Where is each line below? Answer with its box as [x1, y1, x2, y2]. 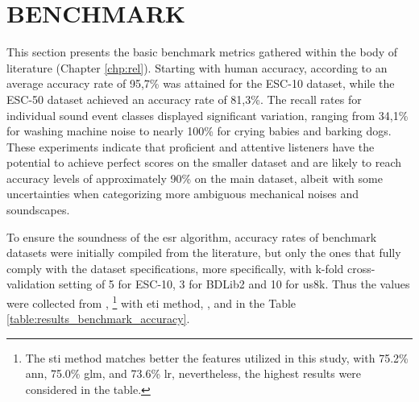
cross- [347, 259, 375, 276]
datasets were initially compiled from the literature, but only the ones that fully [6, 244, 401, 261]
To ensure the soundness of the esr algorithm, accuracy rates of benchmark [6, 228, 377, 245]
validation [6, 276, 56, 292]
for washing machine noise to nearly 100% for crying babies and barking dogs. [6, 122, 392, 139]
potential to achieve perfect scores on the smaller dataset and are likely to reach [6, 154, 402, 171]
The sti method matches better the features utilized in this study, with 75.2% [25, 349, 409, 366]
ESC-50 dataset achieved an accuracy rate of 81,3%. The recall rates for [6, 90, 362, 107]
